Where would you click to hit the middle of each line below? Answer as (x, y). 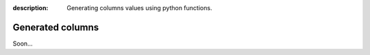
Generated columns (56, 27)
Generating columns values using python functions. (139, 8)
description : (30, 8)
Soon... (23, 43)
